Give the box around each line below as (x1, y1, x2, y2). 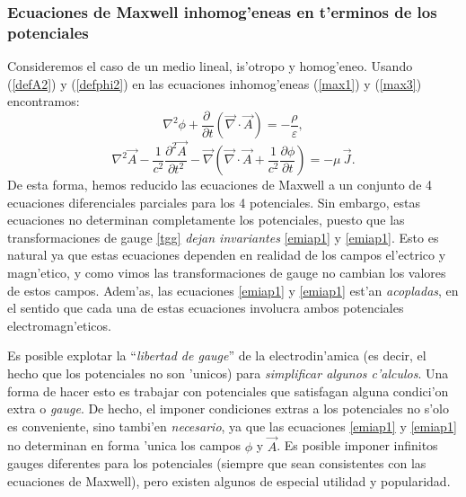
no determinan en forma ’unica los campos (7, 436, 242, 455)
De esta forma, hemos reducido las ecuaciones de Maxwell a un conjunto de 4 (7, 175, 433, 194)
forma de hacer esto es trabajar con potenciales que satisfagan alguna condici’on (7, 381, 449, 400)
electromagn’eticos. (7, 315, 111, 334)
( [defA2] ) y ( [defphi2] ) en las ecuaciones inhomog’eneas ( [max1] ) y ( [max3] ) (7, 74, 422, 93)
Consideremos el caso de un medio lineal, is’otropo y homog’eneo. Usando (7, 57, 413, 75)
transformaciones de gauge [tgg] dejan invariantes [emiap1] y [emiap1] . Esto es (7, 227, 439, 246)
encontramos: (7, 92, 80, 111)
